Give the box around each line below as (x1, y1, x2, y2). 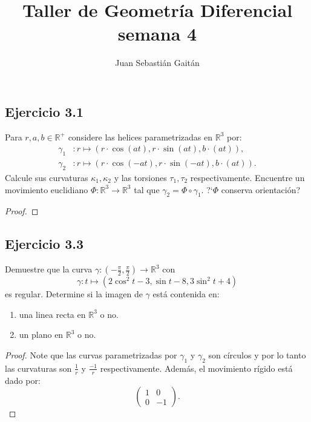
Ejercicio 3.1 (5, 102, 84, 120)
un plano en (19, 328, 64, 341)
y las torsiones (114, 171, 167, 183)
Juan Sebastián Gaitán (115, 56, 200, 69)
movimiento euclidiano (5, 183, 88, 196)
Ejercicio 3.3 (5, 234, 84, 253)
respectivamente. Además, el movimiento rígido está (100, 361, 293, 374)
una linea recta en (19, 308, 86, 320)
